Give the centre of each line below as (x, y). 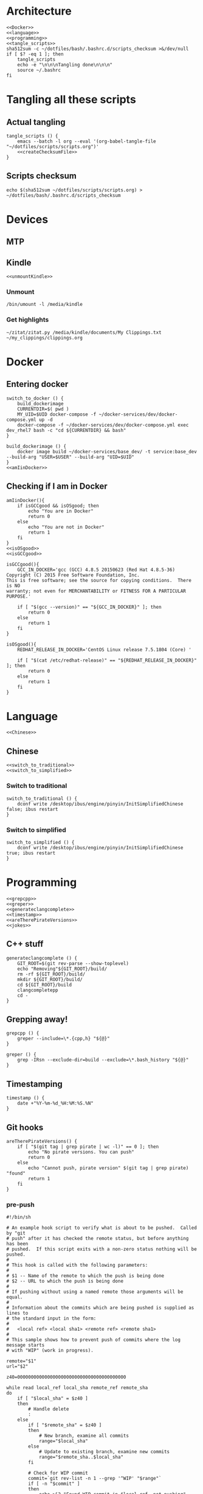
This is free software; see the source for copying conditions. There (99, 580)
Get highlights (28, 320)
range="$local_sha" (63, 1441)
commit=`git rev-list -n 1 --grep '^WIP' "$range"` (95, 1479)
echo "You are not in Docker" (66, 527)
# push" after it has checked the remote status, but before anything (98, 1239)
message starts (26, 1345)
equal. (15, 1297)
